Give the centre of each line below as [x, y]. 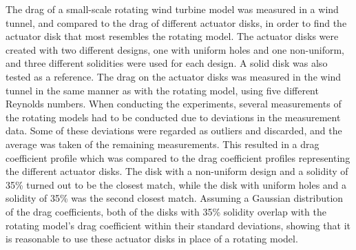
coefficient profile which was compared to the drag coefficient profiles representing [178, 157]
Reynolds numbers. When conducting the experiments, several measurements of [174, 104]
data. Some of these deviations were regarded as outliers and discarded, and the [174, 131]
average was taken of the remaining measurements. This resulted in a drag [163, 144]
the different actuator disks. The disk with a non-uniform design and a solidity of [177, 171]
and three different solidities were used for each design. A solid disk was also [167, 63]
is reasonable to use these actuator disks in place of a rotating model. [152, 239]
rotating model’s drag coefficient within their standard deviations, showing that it [178, 225]
